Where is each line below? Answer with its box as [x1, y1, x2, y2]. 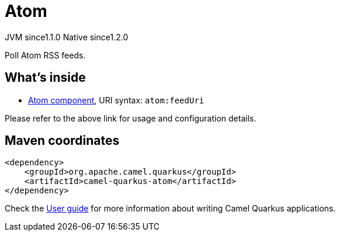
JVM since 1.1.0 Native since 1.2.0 [5, 32, 129, 42]
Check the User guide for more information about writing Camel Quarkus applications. [5, 203, 336, 214]
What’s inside [5, 70, 86, 85]
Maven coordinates [5, 133, 120, 148]
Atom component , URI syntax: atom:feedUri [28, 95, 204, 105]
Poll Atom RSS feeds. [5, 50, 86, 60]
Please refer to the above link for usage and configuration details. [5, 113, 256, 123]
